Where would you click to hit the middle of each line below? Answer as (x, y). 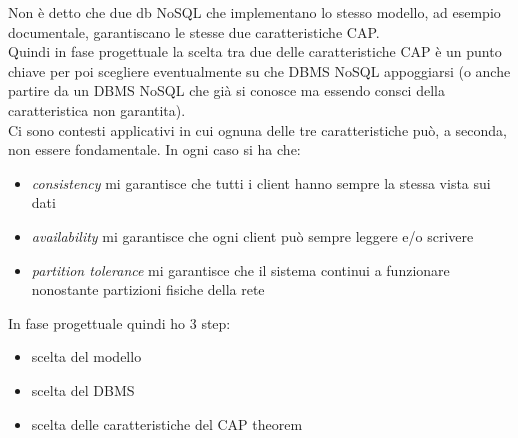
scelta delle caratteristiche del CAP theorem (167, 423)
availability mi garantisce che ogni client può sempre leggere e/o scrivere (252, 235)
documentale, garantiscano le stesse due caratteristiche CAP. (194, 31)
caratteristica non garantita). (97, 109)
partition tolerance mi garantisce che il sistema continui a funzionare (240, 269)
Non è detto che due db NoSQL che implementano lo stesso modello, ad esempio (254, 12)
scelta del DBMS (83, 389)
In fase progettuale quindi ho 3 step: (119, 322)
